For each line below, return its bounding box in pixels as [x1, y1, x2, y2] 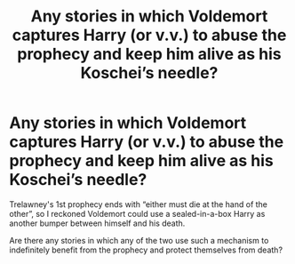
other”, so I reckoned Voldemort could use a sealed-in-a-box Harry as [9, 208, 266, 219]
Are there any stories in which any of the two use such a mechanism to [9, 235, 269, 245]
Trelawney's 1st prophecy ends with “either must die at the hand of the [9, 198, 268, 210]
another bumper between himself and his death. [9, 218, 186, 228]
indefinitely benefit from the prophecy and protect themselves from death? [9, 244, 283, 255]
